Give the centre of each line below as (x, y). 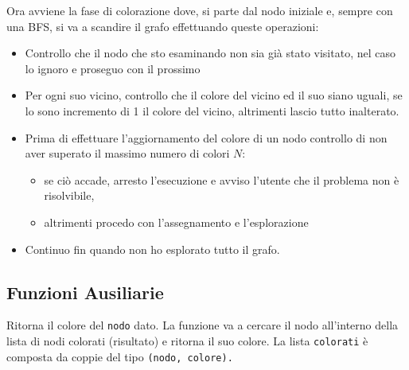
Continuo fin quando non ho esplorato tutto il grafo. (152, 249)
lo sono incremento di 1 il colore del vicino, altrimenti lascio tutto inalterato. (212, 110)
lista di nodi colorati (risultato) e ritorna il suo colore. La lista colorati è (187, 340)
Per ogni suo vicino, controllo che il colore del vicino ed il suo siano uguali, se (214, 95)
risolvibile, (69, 195)
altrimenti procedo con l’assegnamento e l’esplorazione (176, 222)
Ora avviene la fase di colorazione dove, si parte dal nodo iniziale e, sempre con (200, 10)
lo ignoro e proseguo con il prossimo (113, 68)
